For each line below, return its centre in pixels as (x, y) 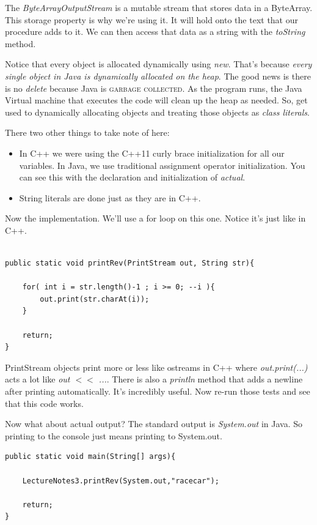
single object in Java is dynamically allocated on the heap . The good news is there (158, 76)
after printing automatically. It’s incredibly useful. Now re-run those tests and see (158, 391)
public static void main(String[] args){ (90, 457)
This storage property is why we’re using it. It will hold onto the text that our (152, 19)
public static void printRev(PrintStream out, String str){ (130, 263)
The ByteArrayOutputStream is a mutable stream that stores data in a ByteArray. (159, 7)
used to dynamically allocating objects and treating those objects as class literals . (157, 112)
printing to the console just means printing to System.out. (114, 435)
